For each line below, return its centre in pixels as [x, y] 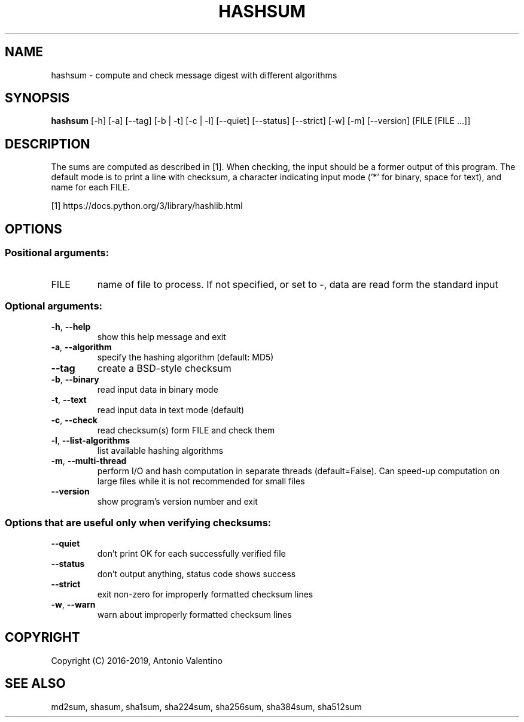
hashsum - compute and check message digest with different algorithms [194, 75]
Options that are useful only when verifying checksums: [138, 522]
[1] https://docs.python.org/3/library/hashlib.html [147, 206]
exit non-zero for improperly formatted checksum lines [205, 594]
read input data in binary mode [158, 390]
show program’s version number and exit [177, 502]
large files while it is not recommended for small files [201, 481]
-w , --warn [73, 604]
